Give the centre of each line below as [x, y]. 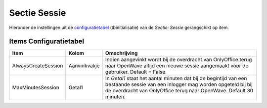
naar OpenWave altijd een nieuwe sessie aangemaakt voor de [177, 66]
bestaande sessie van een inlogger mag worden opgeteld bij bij [179, 84]
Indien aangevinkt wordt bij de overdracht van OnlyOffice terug [178, 60]
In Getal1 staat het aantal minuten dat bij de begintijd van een [176, 79]
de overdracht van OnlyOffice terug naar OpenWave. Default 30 [179, 91]
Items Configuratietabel [46, 41]
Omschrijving [121, 53]
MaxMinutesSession [36, 87]
